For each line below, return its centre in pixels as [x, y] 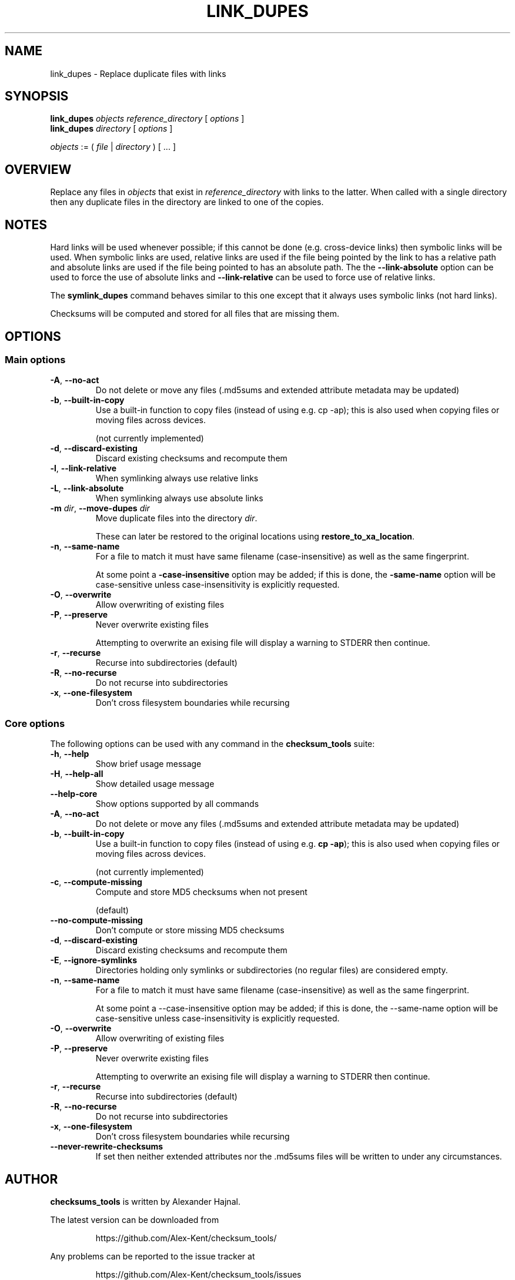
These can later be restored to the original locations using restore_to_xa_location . [255, 537]
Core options [35, 723]
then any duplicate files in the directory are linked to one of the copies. [187, 202]
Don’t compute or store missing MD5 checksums [190, 930]
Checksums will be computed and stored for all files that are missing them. [195, 314]
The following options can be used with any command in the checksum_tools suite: [213, 744]
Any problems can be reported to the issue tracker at [153, 1256]
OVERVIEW [38, 169]
